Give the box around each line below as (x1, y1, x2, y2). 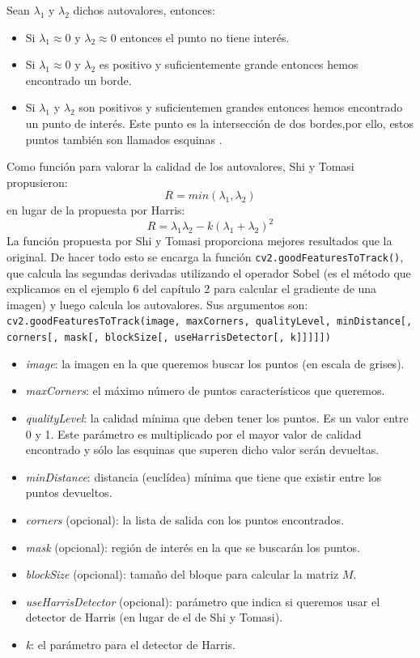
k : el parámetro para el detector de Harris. (25, 635, 235, 652)
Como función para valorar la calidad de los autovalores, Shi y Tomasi (6, 158, 354, 175)
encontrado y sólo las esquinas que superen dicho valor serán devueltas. (25, 441, 380, 458)
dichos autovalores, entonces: (73, 2, 215, 18)
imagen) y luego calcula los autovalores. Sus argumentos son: (6, 295, 308, 312)
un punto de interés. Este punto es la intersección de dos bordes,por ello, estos (25, 114, 414, 131)
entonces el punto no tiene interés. (120, 28, 290, 45)
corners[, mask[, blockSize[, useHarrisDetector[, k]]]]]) (6, 332, 331, 344)
